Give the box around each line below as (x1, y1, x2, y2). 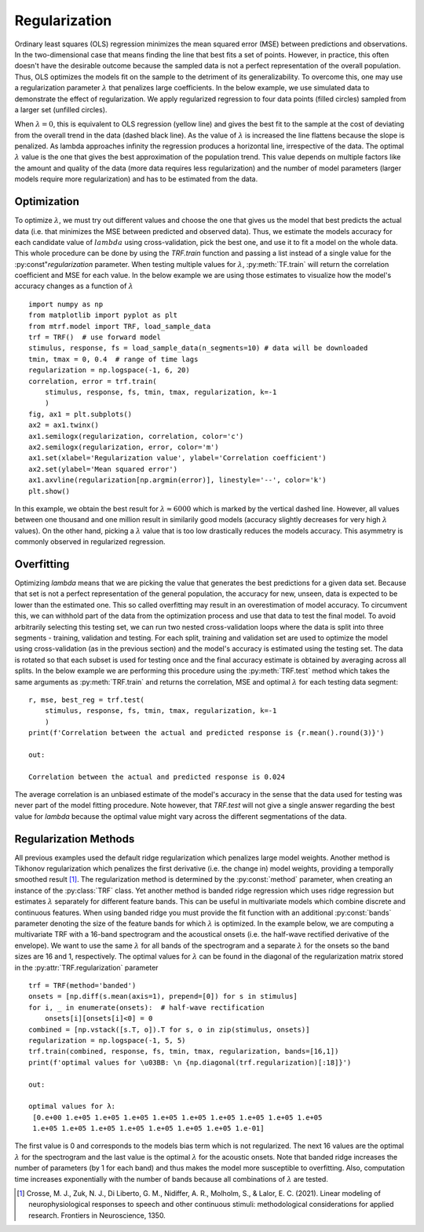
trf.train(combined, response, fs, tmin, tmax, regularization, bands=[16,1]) (28, 1047, 339, 1056)
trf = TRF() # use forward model (28, 333, 161, 342)
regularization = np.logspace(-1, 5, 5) (28, 1036, 186, 1044)
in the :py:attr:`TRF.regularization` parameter (14, 963, 159, 972)
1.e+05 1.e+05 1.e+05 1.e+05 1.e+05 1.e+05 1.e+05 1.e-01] (32, 1124, 265, 1133)
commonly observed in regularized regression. (14, 537, 166, 547)
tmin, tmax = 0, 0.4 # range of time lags (28, 354, 199, 364)
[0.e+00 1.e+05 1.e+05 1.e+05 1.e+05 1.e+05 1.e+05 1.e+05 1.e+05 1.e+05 (32, 1113, 323, 1122)
